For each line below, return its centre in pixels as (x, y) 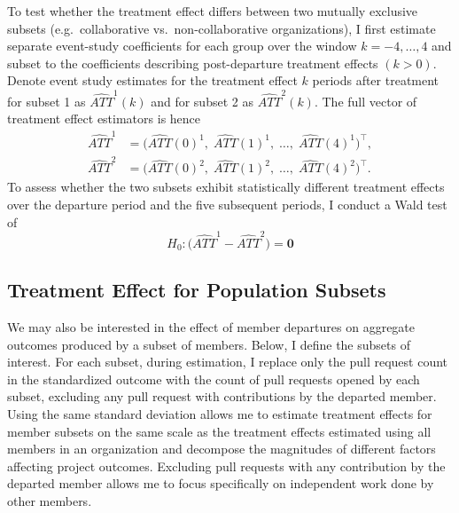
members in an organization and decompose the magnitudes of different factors (222, 449)
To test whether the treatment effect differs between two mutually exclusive (213, 11)
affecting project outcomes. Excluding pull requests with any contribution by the (226, 466)
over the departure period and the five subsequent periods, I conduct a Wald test (227, 204)
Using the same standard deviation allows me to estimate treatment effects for (220, 414)
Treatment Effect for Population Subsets (197, 290)
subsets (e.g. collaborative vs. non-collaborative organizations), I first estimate (222, 28)
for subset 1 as (47, 101)
